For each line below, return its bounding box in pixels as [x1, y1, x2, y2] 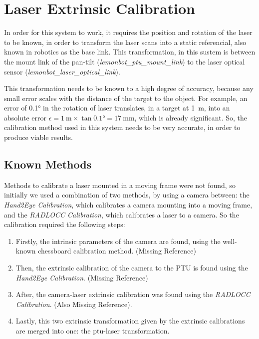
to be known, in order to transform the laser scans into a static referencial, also [4, 36, 247, 47]
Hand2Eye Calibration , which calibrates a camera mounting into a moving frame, [4, 199, 253, 210]
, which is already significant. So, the [134, 112, 247, 122]
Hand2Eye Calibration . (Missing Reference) [15, 272, 148, 282]
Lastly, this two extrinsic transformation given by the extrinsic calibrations [15, 315, 245, 326]
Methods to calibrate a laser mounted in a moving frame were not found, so [4, 179, 236, 190]
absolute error [4, 112, 46, 122]
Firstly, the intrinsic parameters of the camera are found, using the [15, 235, 221, 246]
